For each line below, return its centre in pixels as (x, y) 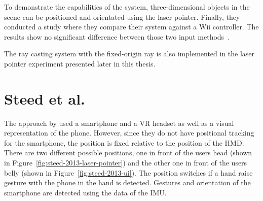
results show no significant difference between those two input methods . (117, 36)
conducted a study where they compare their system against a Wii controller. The (131, 27)
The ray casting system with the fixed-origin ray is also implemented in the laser (129, 54)
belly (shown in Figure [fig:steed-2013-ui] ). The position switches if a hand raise (128, 172)
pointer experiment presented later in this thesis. (80, 63)
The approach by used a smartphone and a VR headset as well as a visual (119, 123)
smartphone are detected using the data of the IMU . (85, 192)
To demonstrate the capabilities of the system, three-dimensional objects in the (127, 7)
